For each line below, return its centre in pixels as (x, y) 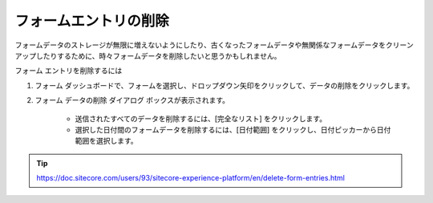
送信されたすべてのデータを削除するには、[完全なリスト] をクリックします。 (201, 118)
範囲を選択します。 (106, 141)
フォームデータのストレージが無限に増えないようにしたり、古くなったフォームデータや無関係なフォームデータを (200, 45)
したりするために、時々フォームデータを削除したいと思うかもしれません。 (158, 55)
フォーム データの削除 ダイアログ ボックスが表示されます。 (132, 100)
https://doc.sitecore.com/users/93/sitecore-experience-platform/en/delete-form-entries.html (190, 178)
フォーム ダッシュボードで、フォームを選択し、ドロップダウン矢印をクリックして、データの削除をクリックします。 (225, 85)
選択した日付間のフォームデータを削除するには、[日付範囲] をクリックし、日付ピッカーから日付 (233, 129)
